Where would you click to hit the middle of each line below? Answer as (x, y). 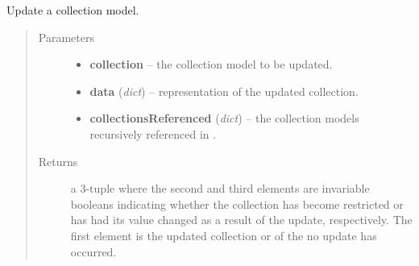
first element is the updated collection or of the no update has (224, 235)
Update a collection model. (73, 10)
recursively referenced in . (153, 133)
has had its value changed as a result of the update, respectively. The (241, 220)
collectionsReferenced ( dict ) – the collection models (224, 118)
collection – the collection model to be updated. (211, 64)
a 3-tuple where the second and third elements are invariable (220, 188)
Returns (58, 161)
